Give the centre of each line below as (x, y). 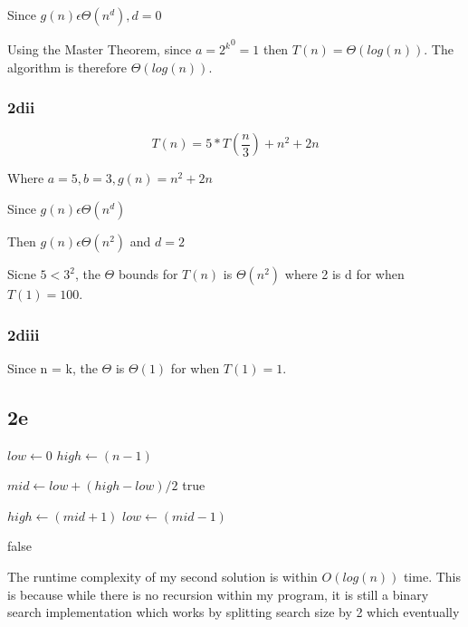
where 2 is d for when (344, 274)
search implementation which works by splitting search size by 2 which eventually (234, 612)
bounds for (148, 274)
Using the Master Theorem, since (100, 49)
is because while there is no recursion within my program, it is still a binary (218, 594)
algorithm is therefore (67, 67)
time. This (432, 576)
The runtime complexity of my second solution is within (162, 576)
